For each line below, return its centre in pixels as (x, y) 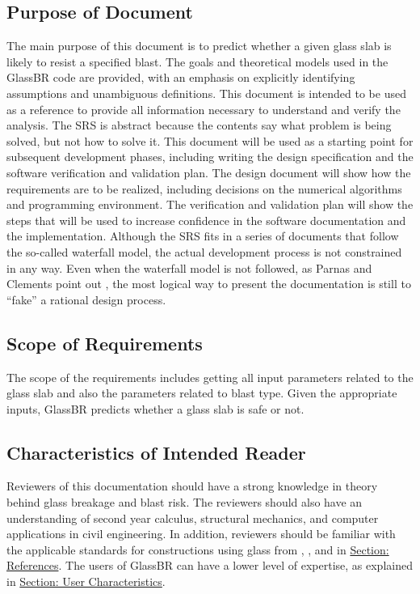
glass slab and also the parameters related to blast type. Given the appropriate (202, 393)
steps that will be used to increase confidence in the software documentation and (206, 220)
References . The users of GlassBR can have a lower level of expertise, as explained (210, 565)
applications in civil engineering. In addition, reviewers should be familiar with (201, 534)
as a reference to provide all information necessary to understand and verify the (204, 109)
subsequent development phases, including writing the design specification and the (210, 157)
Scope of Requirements (105, 343)
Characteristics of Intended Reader (156, 452)
